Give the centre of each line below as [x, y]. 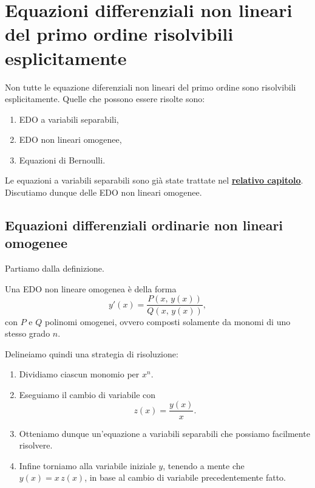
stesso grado [28, 333]
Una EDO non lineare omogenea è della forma [91, 288]
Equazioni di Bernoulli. [62, 160]
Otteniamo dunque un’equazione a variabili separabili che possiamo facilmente [164, 433]
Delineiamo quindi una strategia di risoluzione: [92, 353]
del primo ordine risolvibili [119, 34]
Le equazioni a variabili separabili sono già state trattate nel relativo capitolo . [154, 180]
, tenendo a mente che [204, 465]
